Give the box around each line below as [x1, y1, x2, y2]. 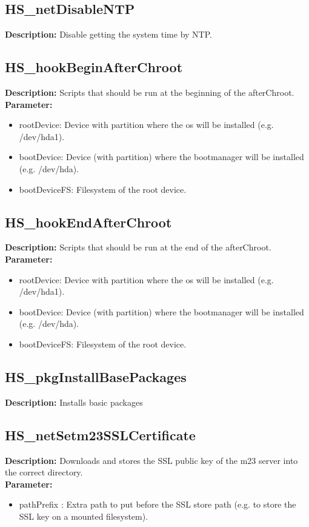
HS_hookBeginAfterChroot [5, 58, 183, 76]
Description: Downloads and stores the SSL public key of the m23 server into [5, 454, 298, 466]
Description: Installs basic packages [5, 395, 143, 408]
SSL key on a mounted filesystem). [19, 509, 148, 522]
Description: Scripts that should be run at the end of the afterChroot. [5, 241, 271, 253]
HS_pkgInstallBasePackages [5, 367, 187, 386]
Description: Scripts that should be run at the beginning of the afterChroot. [5, 86, 294, 98]
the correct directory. [5, 466, 83, 478]
